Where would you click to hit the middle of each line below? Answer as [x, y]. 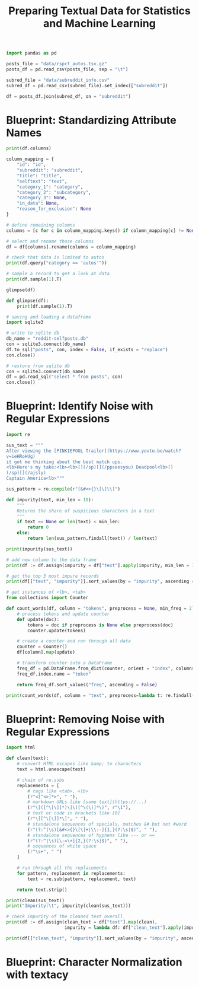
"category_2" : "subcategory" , [54, 192]
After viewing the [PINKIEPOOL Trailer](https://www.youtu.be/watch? [94, 451]
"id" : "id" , [31, 165]
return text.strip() [42, 890]
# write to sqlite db [33, 333]
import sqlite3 [25, 322]
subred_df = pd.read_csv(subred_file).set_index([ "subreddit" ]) [87, 85]
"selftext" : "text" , [42, 181]
